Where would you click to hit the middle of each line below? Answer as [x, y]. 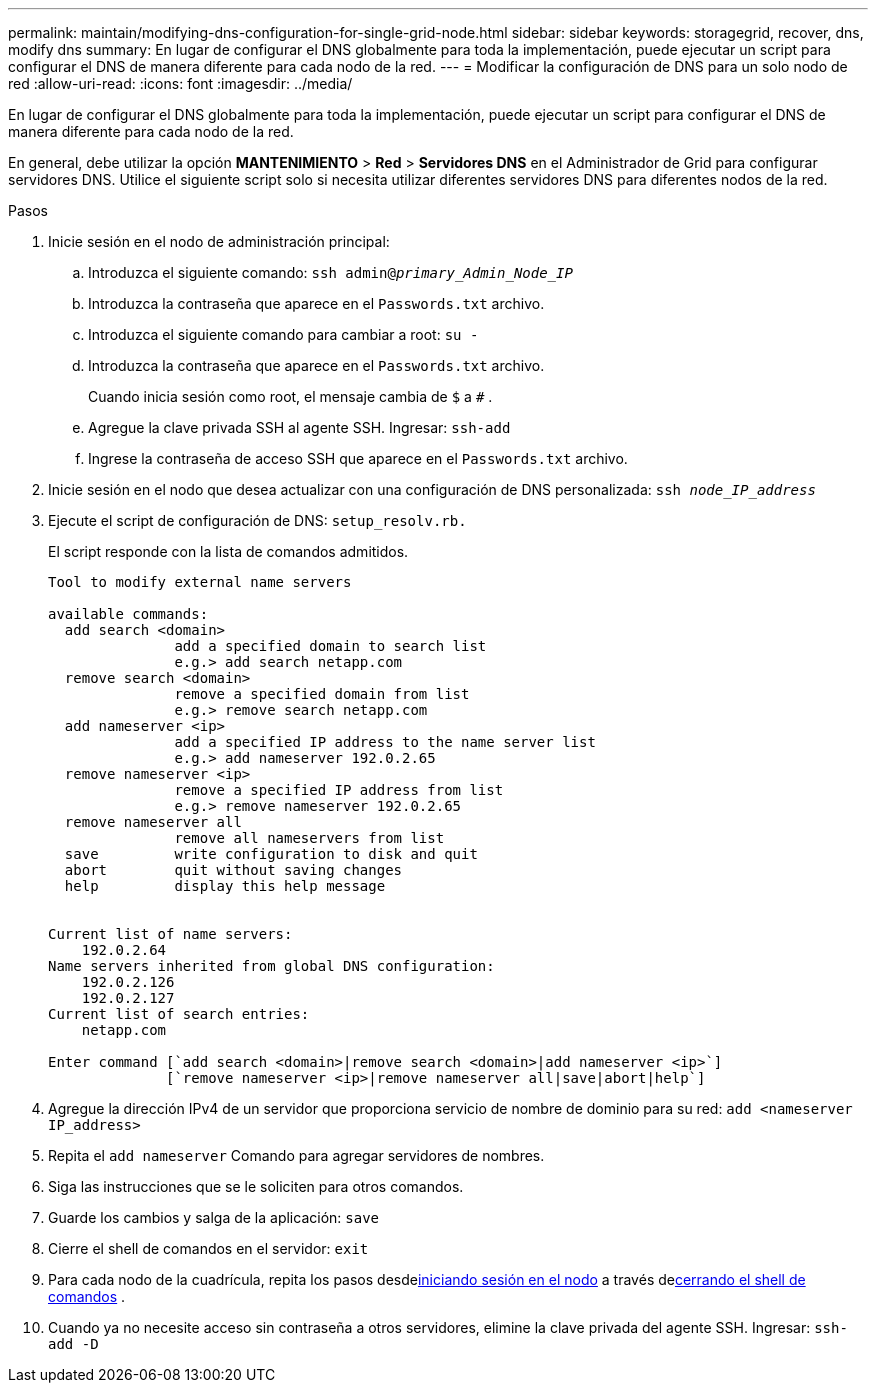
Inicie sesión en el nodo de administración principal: [219, 241]
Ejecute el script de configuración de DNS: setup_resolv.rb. [257, 520]
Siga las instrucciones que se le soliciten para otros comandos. [256, 1186]
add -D [73, 1344]
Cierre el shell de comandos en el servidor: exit [208, 1248]
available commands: [128, 614]
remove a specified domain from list [322, 694]
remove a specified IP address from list [339, 790]
